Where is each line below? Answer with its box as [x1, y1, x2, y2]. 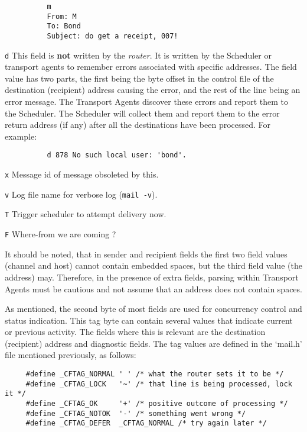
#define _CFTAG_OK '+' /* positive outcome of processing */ [25, 399, 288, 408]
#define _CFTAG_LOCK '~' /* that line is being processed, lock [25, 379, 292, 388]
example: [5, 130, 37, 142]
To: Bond [47, 22, 81, 31]
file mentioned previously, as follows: [5, 349, 136, 361]
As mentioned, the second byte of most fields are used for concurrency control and [5, 302, 302, 315]
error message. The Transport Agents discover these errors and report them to [5, 95, 289, 108]
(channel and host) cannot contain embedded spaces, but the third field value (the [5, 259, 302, 272]
